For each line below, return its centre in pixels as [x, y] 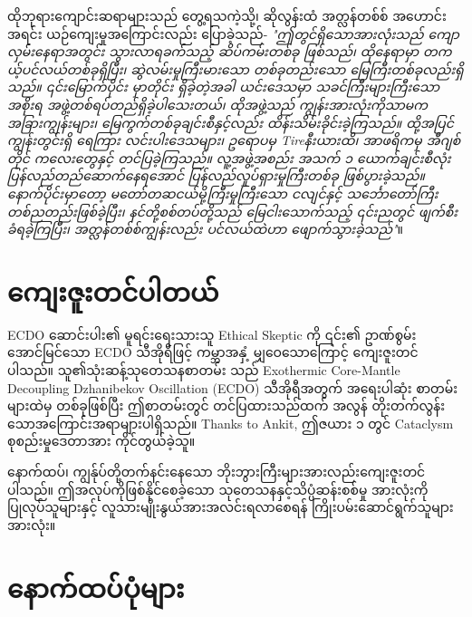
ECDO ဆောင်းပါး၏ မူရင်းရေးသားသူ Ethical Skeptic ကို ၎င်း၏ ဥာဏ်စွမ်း [212, 334]
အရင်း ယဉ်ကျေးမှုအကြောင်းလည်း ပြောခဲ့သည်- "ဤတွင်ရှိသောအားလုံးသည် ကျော [233, 33]
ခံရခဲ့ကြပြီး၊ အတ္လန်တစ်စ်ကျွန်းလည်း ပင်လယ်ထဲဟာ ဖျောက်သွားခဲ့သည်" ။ [206, 229]
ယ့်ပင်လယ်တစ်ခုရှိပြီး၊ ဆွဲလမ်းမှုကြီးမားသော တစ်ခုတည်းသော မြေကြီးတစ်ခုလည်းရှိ [236, 68]
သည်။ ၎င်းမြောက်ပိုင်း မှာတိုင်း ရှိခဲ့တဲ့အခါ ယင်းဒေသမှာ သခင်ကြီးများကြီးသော [224, 87]
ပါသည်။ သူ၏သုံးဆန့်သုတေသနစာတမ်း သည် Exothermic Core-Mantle [204, 370]
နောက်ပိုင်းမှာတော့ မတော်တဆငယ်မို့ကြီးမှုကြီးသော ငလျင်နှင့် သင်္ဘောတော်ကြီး [223, 193]
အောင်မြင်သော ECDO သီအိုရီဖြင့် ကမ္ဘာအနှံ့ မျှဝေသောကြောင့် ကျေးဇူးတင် [213, 352]
